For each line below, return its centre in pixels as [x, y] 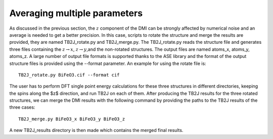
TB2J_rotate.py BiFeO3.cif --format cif [69, 75]
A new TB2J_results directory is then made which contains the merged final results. [96, 130]
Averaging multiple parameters [76, 13]
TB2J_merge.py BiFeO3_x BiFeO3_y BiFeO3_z [72, 119]
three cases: [22, 107]
